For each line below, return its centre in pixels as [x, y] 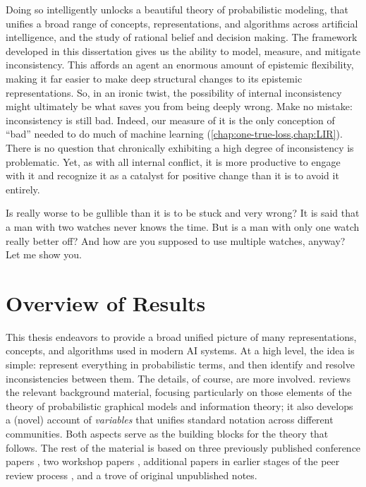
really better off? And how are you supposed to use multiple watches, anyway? [176, 240]
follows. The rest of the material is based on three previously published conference [183, 447]
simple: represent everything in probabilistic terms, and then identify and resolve [180, 364]
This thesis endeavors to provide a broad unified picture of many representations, [181, 336]
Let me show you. [44, 254]
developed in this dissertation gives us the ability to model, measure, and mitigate [183, 50]
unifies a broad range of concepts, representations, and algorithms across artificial [182, 23]
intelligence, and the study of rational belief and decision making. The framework [182, 37]
